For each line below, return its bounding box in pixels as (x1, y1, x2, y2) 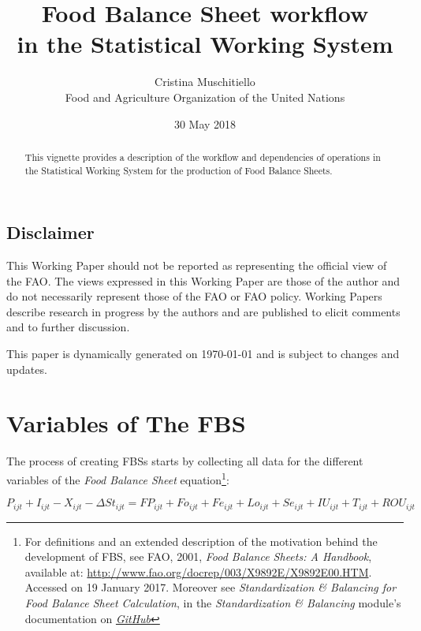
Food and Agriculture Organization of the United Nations (65, 88, 345, 105)
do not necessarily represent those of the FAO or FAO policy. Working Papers (6, 288, 382, 304)
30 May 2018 (173, 115, 237, 132)
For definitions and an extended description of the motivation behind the (24, 532, 378, 549)
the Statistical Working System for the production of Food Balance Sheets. (24, 163, 333, 177)
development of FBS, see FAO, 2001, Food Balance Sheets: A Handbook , (24, 548, 372, 565)
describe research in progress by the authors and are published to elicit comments (6, 303, 401, 319)
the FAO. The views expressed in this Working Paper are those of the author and (6, 272, 401, 289)
